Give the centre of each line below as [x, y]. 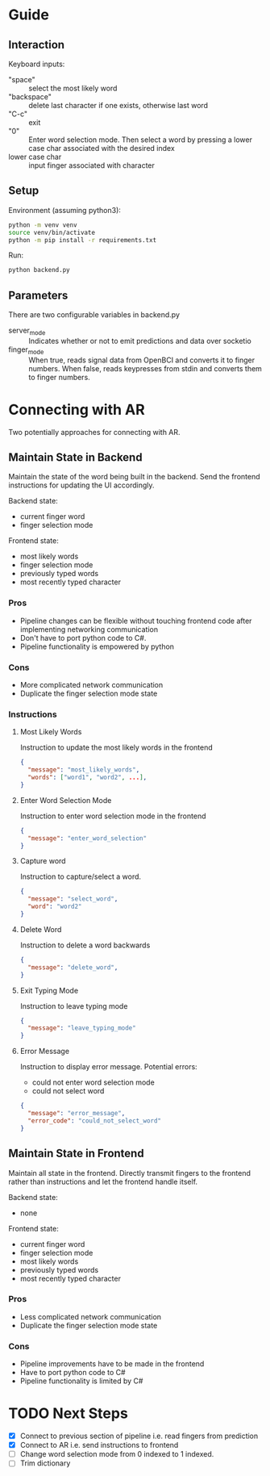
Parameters [38, 295]
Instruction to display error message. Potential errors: [108, 1067]
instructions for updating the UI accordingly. [81, 485]
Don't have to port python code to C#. [83, 638]
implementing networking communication [89, 629]
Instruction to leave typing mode [74, 1006]
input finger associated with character [92, 165]
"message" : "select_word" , [73, 899]
